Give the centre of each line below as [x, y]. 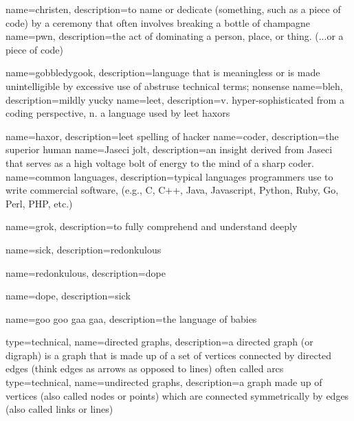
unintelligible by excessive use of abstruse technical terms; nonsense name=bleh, [174, 86]
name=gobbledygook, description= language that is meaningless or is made [163, 72]
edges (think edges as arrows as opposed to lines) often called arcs [145, 368]
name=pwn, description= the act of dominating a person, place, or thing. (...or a [175, 36]
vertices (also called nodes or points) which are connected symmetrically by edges [177, 395]
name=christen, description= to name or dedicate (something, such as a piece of [173, 9]
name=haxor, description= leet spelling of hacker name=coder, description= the [172, 136]
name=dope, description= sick [68, 296]
